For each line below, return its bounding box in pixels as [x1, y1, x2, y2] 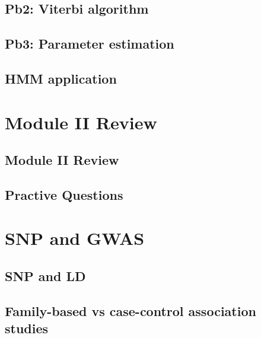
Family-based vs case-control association [5, 301, 256, 320]
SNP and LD [5, 267, 86, 285]
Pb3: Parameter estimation [5, 34, 174, 53]
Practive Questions [5, 185, 123, 203]
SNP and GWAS [5, 226, 145, 250]
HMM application [5, 69, 117, 87]
